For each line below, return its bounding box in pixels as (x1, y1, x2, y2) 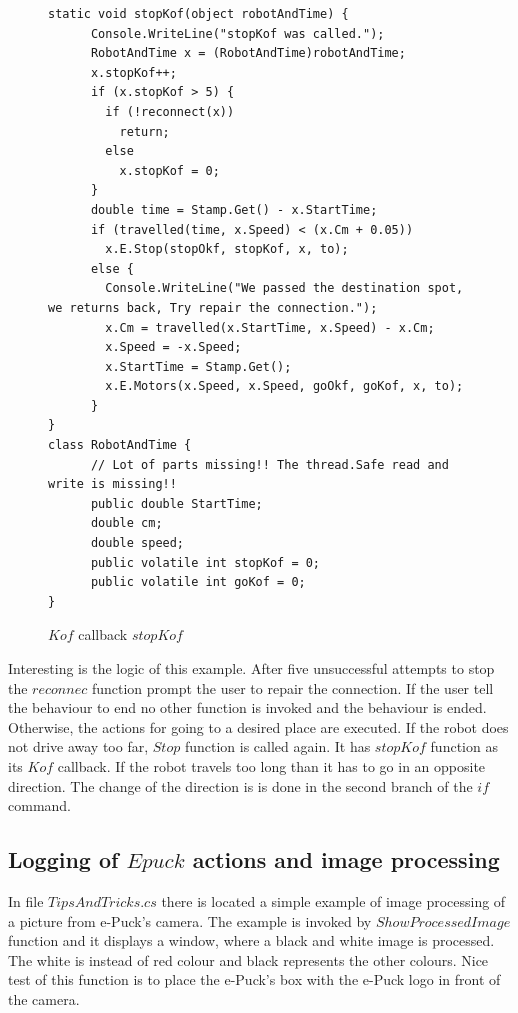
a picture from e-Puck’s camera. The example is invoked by (8, 910, 372, 931)
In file (8, 890, 44, 911)
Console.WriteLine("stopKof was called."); (90, 26, 385, 41)
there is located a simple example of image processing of (161, 890, 506, 911)
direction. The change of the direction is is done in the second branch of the (8, 775, 473, 796)
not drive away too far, (8, 736, 149, 757)
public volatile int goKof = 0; (90, 575, 306, 590)
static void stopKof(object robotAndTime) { (48, 7, 349, 21)
